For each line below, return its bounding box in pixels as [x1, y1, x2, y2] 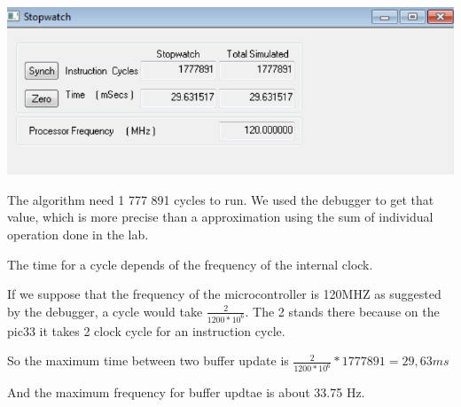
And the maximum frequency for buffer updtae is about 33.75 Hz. [7, 383, 365, 402]
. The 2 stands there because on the [245, 301, 440, 320]
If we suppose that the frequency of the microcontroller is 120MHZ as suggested [7, 285, 441, 303]
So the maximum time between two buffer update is [7, 351, 289, 370]
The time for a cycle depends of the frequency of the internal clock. [7, 254, 373, 273]
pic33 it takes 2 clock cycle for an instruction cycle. [7, 321, 285, 340]
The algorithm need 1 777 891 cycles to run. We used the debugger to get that [7, 190, 434, 208]
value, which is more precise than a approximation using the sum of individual [7, 207, 434, 226]
